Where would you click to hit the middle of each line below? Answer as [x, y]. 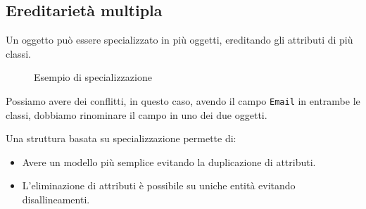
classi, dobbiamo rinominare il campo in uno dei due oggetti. [137, 114]
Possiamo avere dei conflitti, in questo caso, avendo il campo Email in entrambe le [183, 100]
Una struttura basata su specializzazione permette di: [121, 138]
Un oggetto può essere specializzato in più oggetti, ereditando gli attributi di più [179, 40]
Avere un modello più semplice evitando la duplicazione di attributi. [169, 161]
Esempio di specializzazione [93, 77]
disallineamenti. [56, 199]
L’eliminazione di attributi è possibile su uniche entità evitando [159, 185]
